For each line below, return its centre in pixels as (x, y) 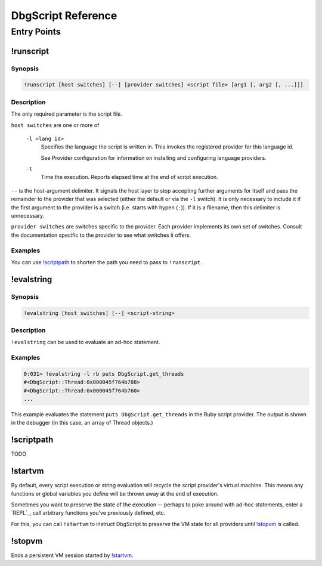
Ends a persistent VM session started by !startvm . (72, 555)
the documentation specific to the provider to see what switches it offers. (101, 235)
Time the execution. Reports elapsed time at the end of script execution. (129, 177)
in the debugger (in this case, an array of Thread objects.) (82, 423)
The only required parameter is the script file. (66, 114)
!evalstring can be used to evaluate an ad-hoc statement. (86, 342)
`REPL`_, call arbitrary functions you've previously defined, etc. (88, 513)
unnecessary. (28, 216)
